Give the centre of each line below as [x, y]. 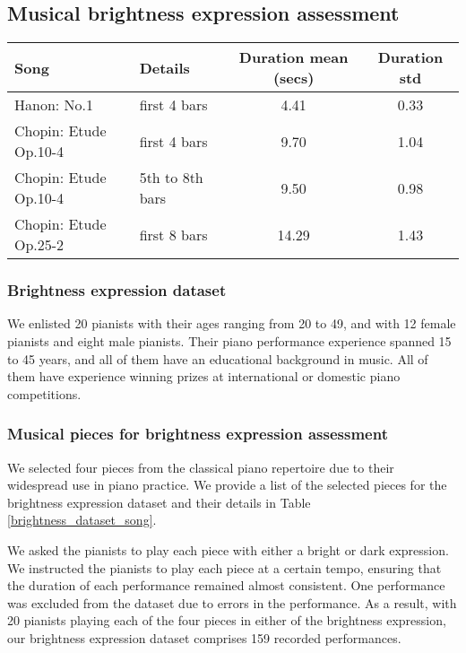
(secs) [293, 78]
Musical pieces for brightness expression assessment [198, 434]
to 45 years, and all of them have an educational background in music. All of [218, 358]
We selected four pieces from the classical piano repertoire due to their [201, 467]
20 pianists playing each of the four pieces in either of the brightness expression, [227, 620]
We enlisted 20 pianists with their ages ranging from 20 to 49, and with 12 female [232, 323]
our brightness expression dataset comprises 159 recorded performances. [204, 637]
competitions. [44, 393]
